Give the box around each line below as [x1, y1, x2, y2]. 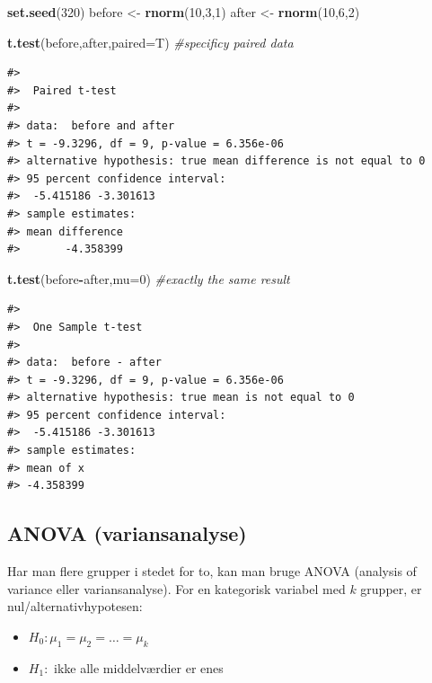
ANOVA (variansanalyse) [7, 519, 247, 547]
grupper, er [360, 579, 422, 598]
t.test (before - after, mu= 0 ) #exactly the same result [7, 269, 290, 288]
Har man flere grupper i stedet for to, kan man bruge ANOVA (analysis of [7, 562, 417, 581]
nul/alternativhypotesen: [7, 597, 143, 616]
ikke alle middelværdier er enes [54, 658, 224, 677]
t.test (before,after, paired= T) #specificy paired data [7, 32, 294, 51]
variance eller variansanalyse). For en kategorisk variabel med [7, 579, 346, 598]
